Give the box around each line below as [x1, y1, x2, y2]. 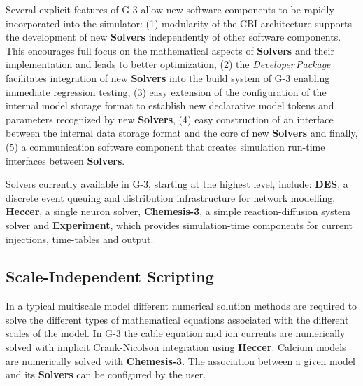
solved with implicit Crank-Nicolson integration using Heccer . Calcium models [6, 340, 346, 354]
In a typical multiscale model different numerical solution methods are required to [6, 298, 357, 313]
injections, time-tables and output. [6, 231, 154, 246]
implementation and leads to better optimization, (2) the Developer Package [6, 57, 331, 71]
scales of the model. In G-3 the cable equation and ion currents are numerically [6, 326, 346, 340]
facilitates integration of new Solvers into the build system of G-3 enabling [6, 70, 330, 85]
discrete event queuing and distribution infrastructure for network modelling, [6, 190, 336, 205]
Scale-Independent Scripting [6, 266, 214, 287]
